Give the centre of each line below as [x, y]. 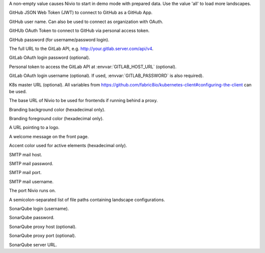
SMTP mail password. [31, 164]
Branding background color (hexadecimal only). [57, 109]
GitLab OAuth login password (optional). [50, 58]
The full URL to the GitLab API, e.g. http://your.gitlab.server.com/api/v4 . [81, 49]
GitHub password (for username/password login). [59, 40]
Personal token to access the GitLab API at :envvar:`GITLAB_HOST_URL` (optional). [93, 67]
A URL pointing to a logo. [34, 127]
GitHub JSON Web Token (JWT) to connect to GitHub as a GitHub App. [81, 13]
